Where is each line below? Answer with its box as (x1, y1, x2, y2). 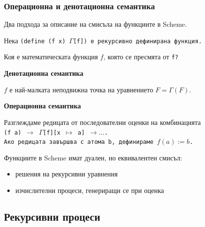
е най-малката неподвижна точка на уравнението (9, 84, 154, 94)
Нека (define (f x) (4, 35, 66, 45)
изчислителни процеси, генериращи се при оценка (15, 185, 164, 195)
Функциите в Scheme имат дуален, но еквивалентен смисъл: (4, 152, 182, 162)
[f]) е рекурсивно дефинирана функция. (73, 37, 202, 45)
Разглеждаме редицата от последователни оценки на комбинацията (4, 117, 201, 127)
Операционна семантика (4, 101, 81, 111)
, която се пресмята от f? (103, 52, 179, 62)
